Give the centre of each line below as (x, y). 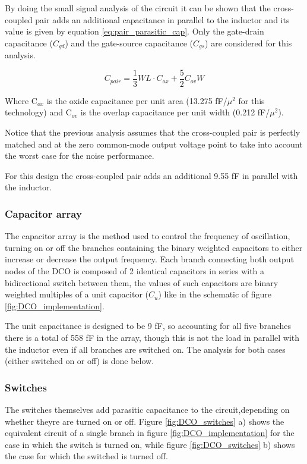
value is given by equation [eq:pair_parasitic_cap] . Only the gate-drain (134, 31)
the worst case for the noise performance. (80, 156)
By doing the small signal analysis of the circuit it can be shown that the (138, 8)
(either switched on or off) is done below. (80, 361)
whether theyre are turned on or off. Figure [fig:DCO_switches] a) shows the (145, 421)
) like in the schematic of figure (215, 294)
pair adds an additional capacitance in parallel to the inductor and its (162, 19)
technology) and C (38, 112)
